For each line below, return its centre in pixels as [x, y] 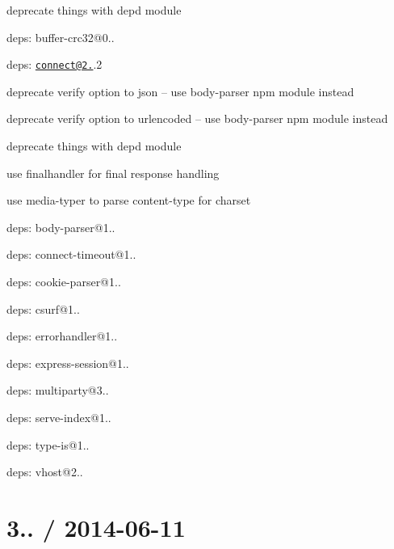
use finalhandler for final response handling [113, 173]
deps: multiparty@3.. [58, 390]
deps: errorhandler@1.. [62, 336]
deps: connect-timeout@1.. [71, 254]
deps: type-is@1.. [48, 444]
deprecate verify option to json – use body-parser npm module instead [180, 91]
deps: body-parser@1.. [61, 227]
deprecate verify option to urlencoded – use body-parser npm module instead [197, 118]
